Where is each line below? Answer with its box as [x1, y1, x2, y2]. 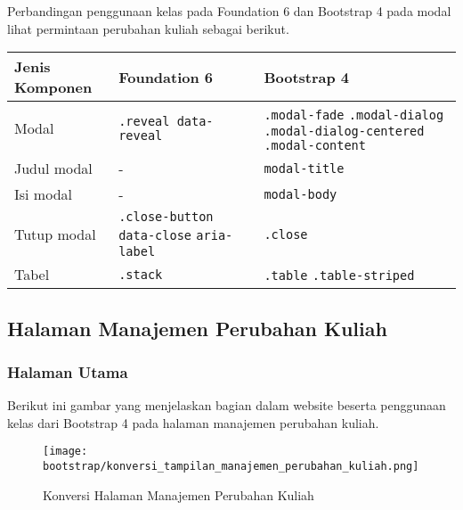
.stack [118, 267, 163, 282]
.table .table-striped [264, 268, 415, 284]
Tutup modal [14, 224, 96, 245]
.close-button [118, 210, 214, 225]
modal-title [264, 160, 345, 176]
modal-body [264, 186, 337, 202]
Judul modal [14, 158, 93, 179]
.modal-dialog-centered [264, 124, 425, 139]
